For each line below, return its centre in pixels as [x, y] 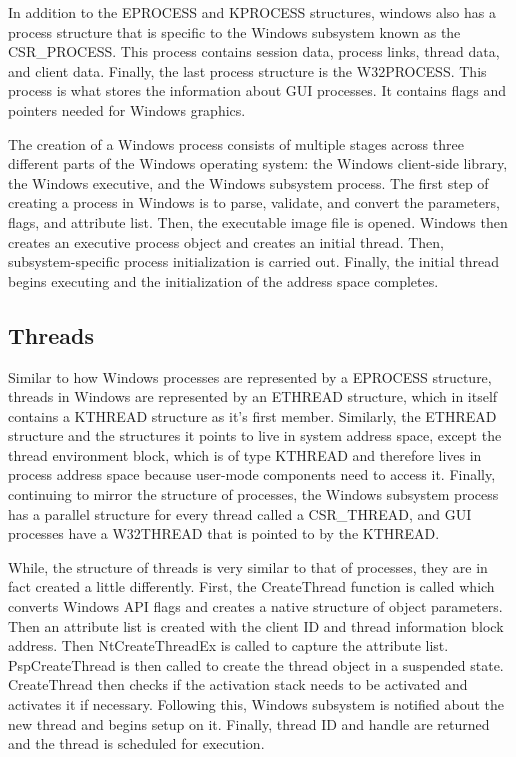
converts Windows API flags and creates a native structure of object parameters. [255, 606]
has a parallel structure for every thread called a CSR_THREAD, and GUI [240, 513]
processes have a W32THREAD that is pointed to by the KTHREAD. [224, 533]
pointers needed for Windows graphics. [127, 109]
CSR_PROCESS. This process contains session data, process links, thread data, [254, 51]
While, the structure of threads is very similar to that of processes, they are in [248, 566]
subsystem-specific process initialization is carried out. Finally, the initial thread [253, 261]
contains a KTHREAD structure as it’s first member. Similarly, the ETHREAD [252, 415]
